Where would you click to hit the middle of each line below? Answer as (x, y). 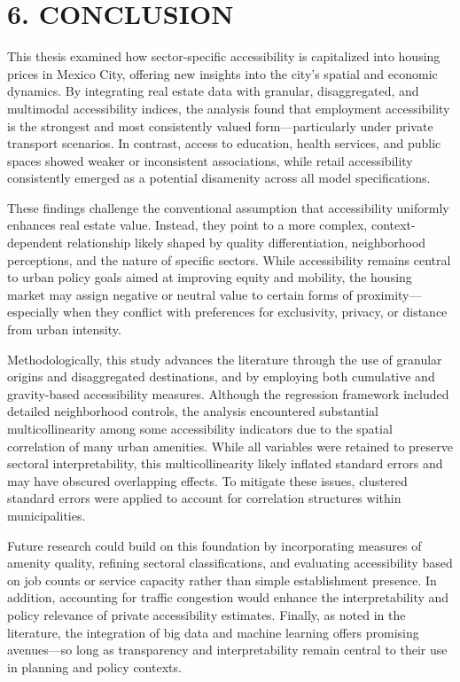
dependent (35, 243)
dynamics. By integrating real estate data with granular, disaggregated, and (213, 91)
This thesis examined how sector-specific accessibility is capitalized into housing (224, 56)
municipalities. (47, 515)
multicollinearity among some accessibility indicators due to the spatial (200, 428)
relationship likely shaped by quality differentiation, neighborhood (246, 243)
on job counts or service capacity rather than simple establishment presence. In (222, 580)
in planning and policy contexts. (94, 666)
